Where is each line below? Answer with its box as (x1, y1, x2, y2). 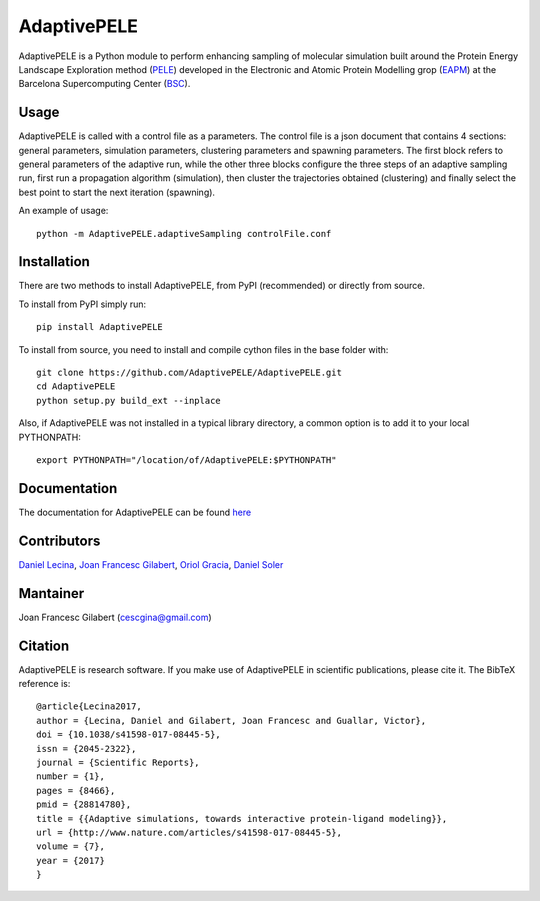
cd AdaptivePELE (36, 381, 116, 392)
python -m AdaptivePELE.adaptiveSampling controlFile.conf (36, 228, 332, 239)
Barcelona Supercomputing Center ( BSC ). (18, 78, 191, 90)
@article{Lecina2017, (36, 701, 142, 712)
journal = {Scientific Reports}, (36, 756, 200, 768)
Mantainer (18, 585, 85, 602)
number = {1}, (36, 771, 105, 782)
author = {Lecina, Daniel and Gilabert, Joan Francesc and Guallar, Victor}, (36, 715, 427, 726)
